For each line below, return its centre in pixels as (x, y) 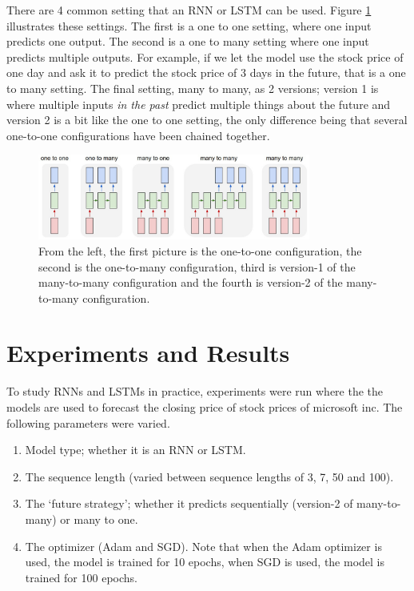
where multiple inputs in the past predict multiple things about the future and (199, 104)
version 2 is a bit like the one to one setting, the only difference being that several (207, 120)
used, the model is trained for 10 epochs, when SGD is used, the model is (205, 562)
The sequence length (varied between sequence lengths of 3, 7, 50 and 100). (209, 476)
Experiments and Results (148, 353)
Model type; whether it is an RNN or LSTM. (135, 450)
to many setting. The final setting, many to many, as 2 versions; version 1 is (193, 88)
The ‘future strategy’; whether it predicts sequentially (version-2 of (189, 503)
